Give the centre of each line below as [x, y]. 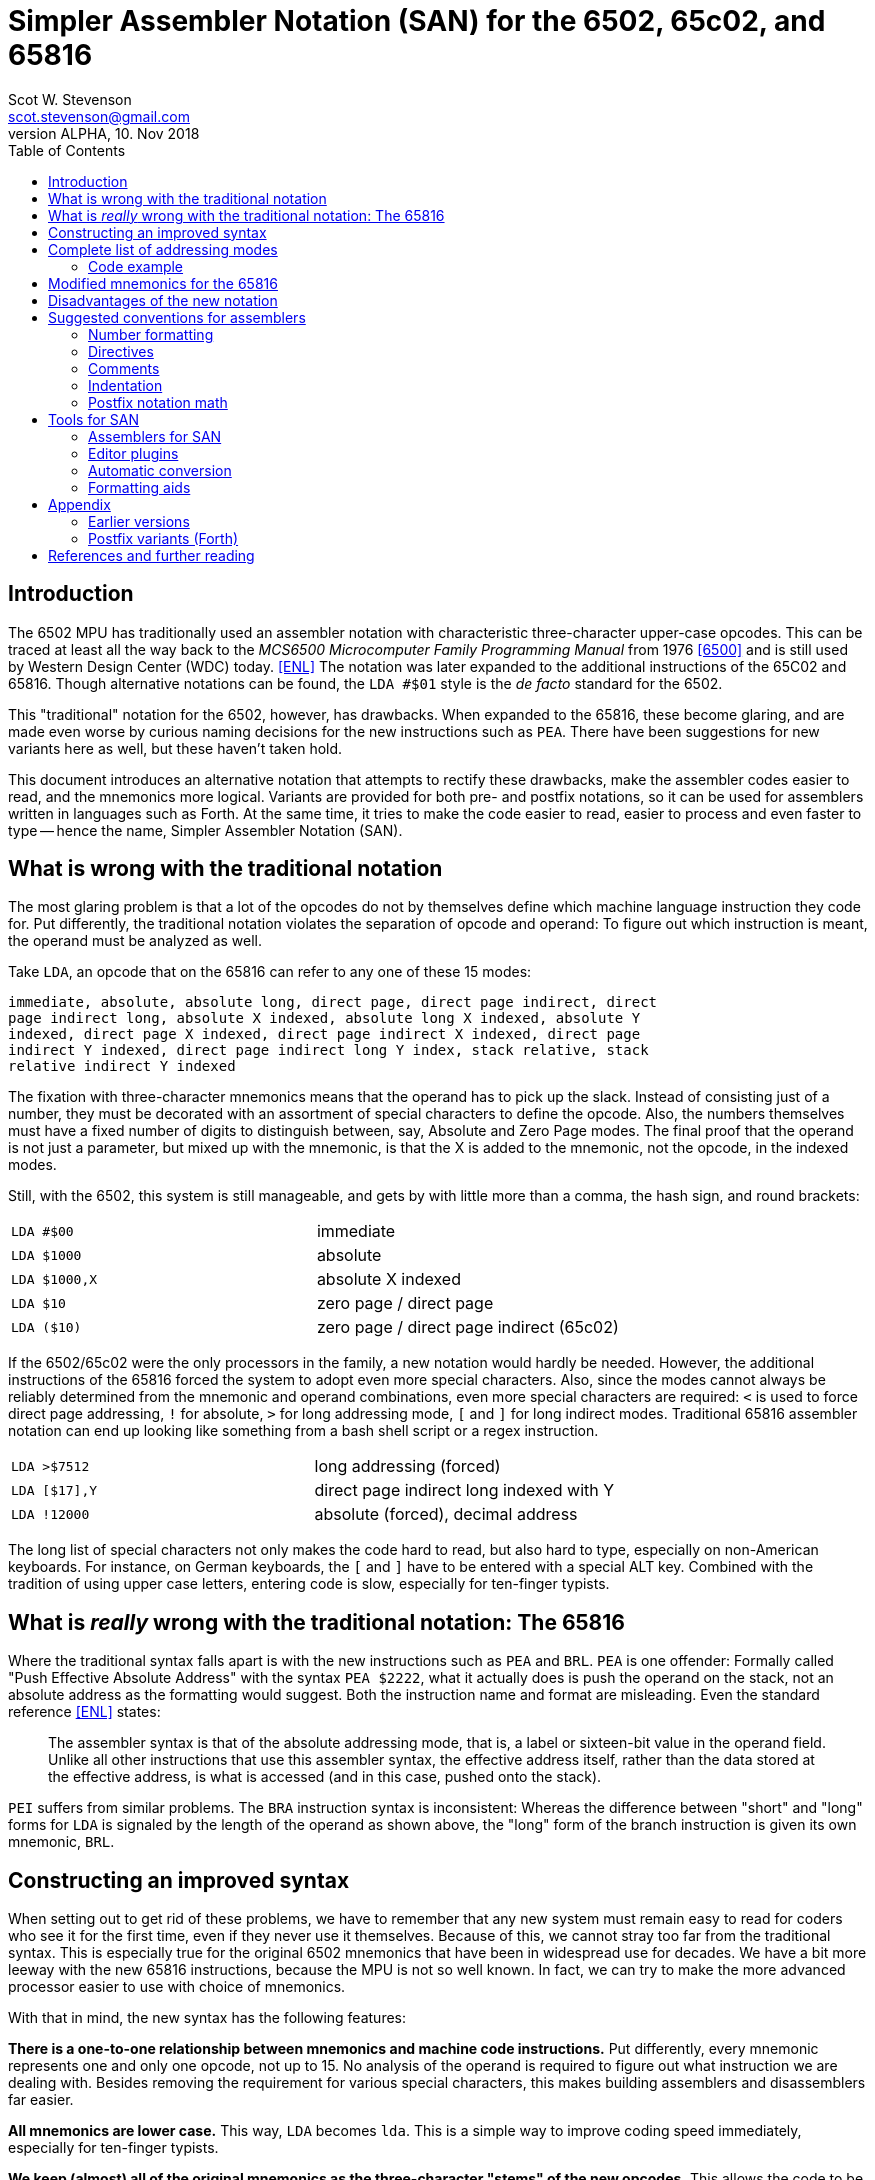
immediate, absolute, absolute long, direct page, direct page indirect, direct [333, 1002]
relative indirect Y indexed [122, 1066]
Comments [124, 368]
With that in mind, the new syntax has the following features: [207, 2018]
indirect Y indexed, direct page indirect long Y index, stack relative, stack [328, 1050]
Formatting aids [139, 487]
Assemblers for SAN [155, 436]
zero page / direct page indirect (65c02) [467, 1327]
